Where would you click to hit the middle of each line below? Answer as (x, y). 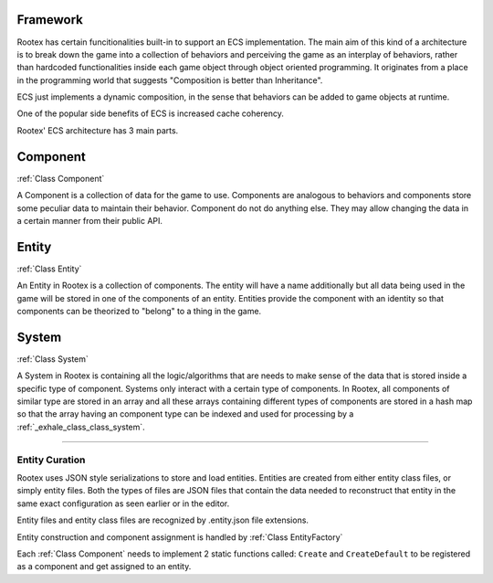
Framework (50, 20)
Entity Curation (51, 460)
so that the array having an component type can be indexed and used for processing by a (185, 414)
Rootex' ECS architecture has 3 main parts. (98, 130)
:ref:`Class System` (52, 359)
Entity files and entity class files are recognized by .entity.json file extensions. (163, 520)
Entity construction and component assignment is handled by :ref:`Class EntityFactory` (180, 537)
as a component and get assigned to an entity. (104, 567)
